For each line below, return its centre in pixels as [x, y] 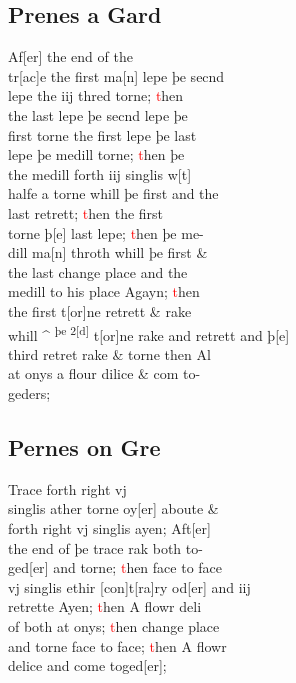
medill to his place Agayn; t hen [104, 291]
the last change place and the [98, 271]
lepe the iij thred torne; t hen [96, 95]
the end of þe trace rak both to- [105, 547]
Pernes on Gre [84, 446]
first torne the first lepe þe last [102, 134]
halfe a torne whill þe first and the [113, 193]
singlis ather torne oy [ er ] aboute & [113, 508]
